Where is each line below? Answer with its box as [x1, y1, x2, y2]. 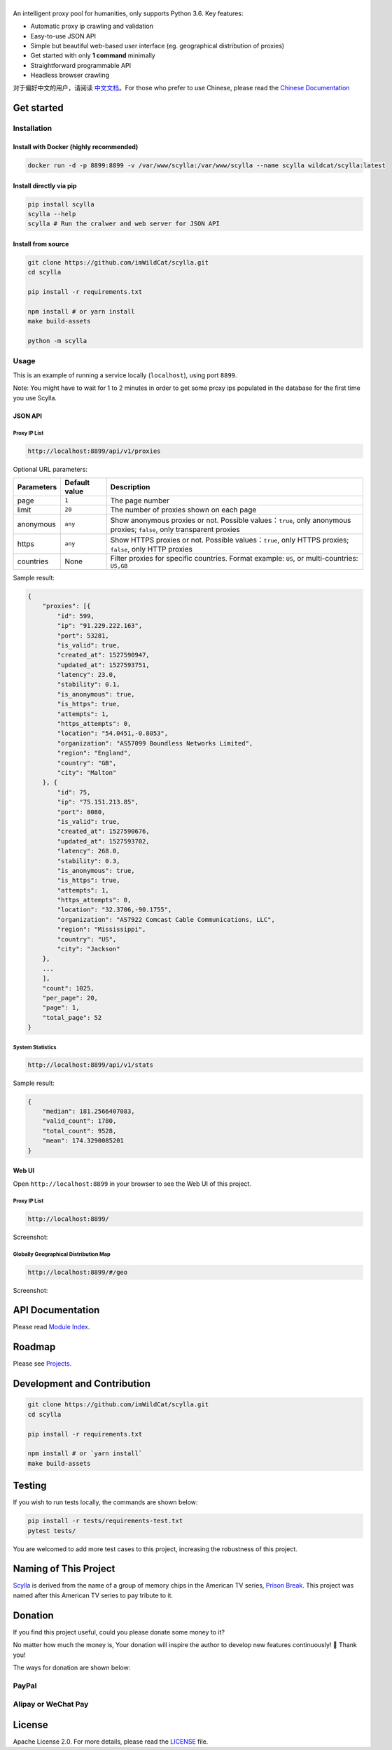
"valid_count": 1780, [42, 1117, 117, 1125]
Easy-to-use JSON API [30, 31, 96, 40]
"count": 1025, [42, 984, 94, 992]
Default [64, 477, 90, 487]
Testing [13, 1480, 47, 1492]
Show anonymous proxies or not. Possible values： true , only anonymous [110, 515, 351, 525]
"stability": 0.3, [57, 857, 120, 864]
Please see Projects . [13, 1359, 72, 1368]
